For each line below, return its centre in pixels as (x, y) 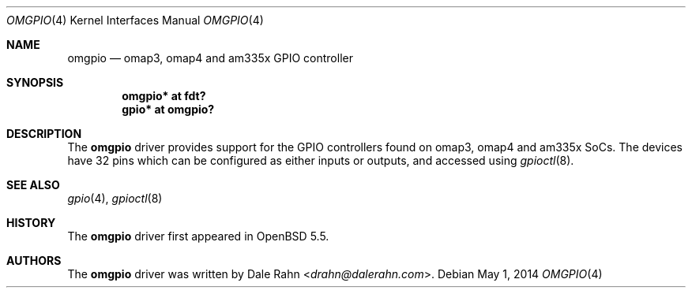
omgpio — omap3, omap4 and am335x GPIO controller (210, 58)
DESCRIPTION (44, 134)
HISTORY (31, 223)
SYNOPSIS (35, 82)
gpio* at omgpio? (168, 109)
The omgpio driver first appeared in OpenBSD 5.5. (198, 236)
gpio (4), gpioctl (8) (115, 198)
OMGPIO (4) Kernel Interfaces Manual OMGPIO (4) (135, 20)
